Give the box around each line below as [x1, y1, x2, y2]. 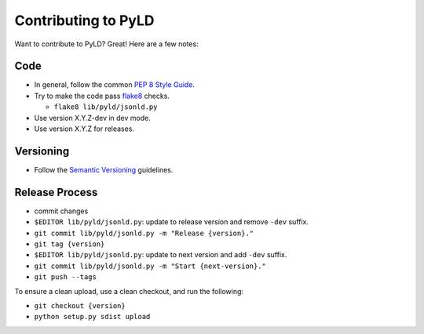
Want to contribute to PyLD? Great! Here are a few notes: [14, 39, 199, 49]
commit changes [34, 206, 89, 216]
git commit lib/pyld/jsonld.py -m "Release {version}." [34, 228, 254, 238]
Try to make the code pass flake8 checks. [34, 91, 170, 100]
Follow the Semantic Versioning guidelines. [34, 165, 174, 174]
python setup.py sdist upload [34, 312, 151, 321]
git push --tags [34, 273, 97, 281]
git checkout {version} [34, 301, 126, 310]
